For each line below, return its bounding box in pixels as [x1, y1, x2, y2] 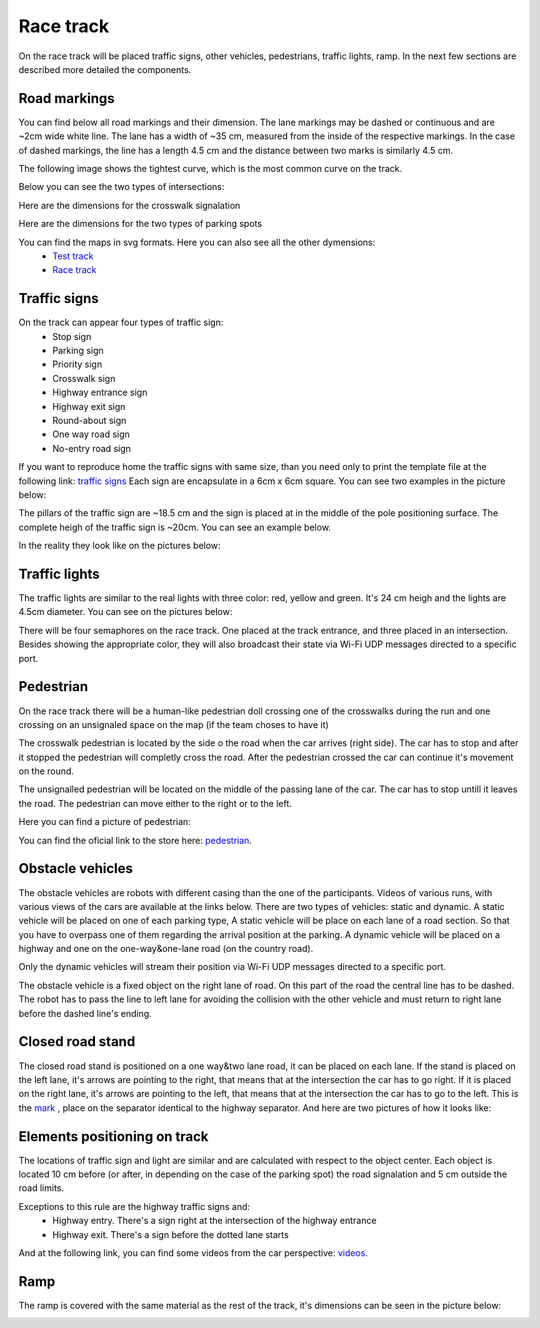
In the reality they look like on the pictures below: [18, 540, 221, 552]
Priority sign [52, 358, 103, 370]
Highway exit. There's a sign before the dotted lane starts [52, 1228, 289, 1240]
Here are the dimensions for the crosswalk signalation [18, 199, 241, 211]
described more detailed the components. [18, 63, 192, 75]
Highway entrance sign [52, 386, 148, 399]
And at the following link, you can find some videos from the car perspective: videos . [18, 1246, 369, 1259]
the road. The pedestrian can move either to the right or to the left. [18, 797, 292, 809]
